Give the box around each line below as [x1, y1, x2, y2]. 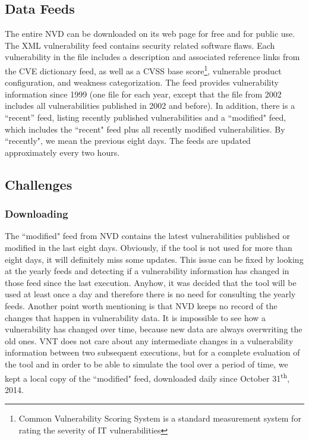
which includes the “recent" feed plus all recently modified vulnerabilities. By [5, 122, 285, 135]
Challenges [5, 175, 72, 193]
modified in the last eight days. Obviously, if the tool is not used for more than [5, 241, 292, 253]
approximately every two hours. [5, 146, 120, 158]
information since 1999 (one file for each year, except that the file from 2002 [5, 87, 282, 100]
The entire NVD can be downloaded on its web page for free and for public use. [5, 27, 295, 40]
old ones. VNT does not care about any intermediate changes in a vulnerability [5, 334, 294, 347]
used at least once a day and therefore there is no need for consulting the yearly [5, 288, 296, 300]
